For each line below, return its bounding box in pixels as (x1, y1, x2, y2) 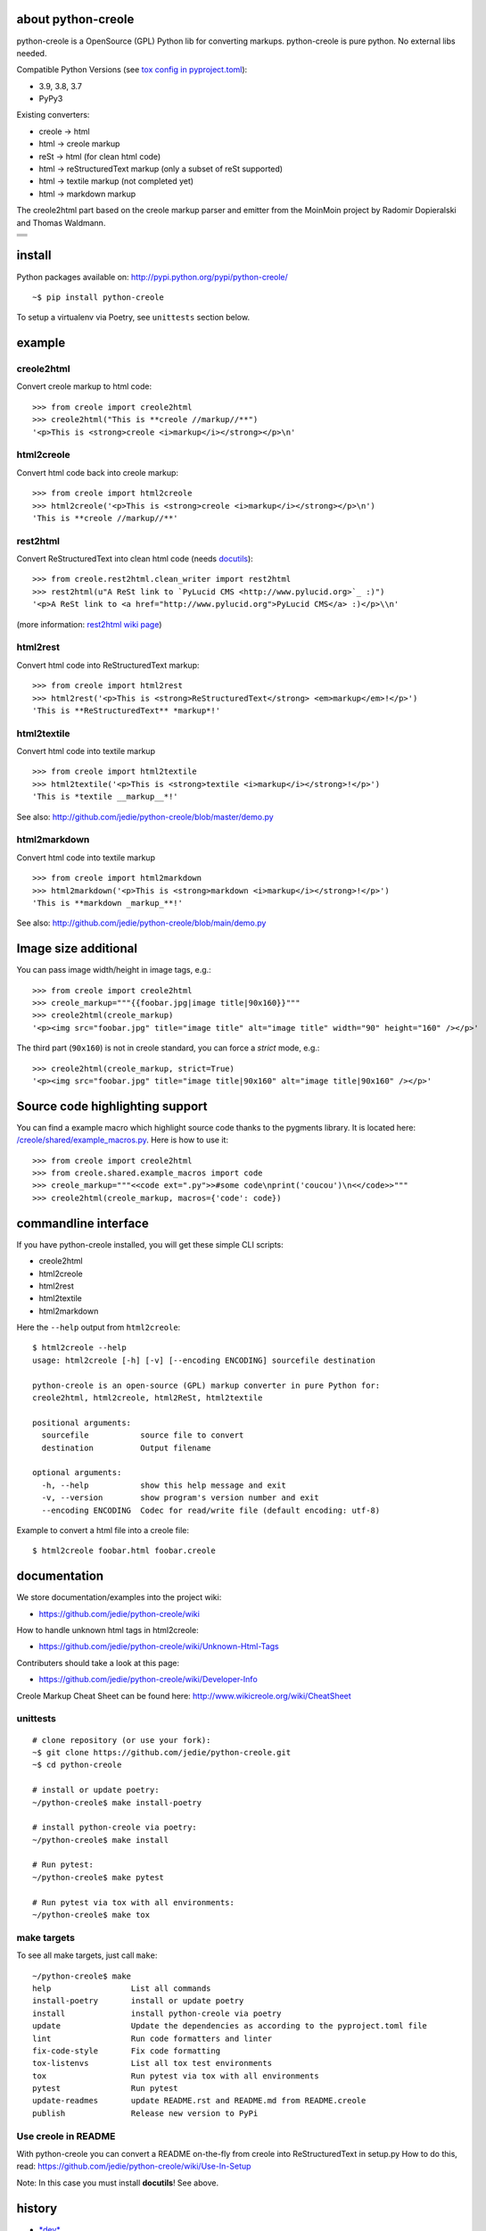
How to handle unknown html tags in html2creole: (16, 1625, 200, 1636)
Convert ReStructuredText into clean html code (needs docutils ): (16, 553, 253, 564)
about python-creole (16, 12, 135, 27)
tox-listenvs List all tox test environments (32, 2058, 272, 2069)
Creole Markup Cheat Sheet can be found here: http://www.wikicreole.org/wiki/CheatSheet (16, 1690, 351, 1701)
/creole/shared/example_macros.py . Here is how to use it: (16, 1134, 229, 1146)
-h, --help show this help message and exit (41, 1480, 287, 1490)
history (16, 2201, 58, 2216)
